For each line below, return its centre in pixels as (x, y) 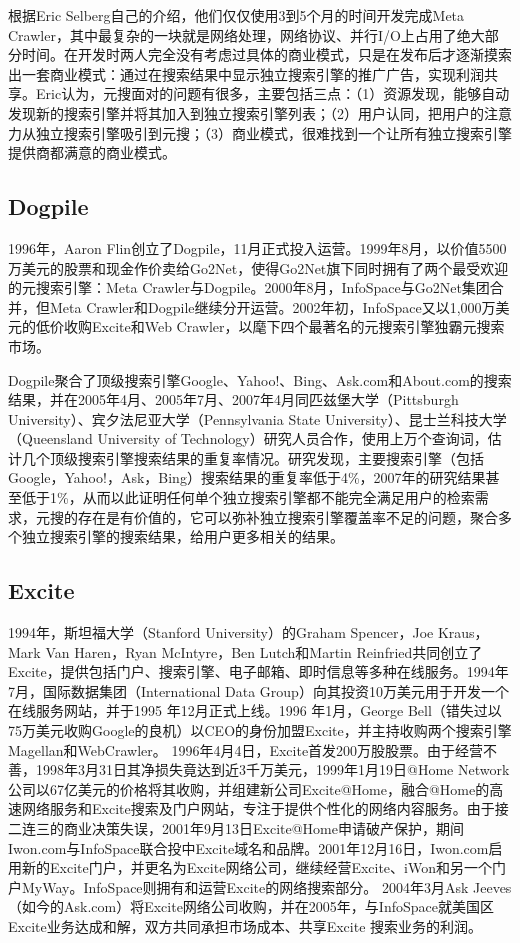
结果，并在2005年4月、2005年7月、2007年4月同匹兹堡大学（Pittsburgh (233, 399)
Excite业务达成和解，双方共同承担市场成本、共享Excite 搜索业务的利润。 (245, 925)
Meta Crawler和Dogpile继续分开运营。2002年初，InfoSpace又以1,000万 (272, 306)
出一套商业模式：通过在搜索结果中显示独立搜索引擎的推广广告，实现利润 (246, 73)
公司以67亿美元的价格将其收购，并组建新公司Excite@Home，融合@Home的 (249, 788)
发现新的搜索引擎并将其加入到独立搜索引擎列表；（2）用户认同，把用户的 (246, 112)
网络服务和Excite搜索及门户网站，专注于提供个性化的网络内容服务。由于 (258, 808)
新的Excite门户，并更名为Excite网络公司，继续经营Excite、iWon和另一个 (256, 867)
